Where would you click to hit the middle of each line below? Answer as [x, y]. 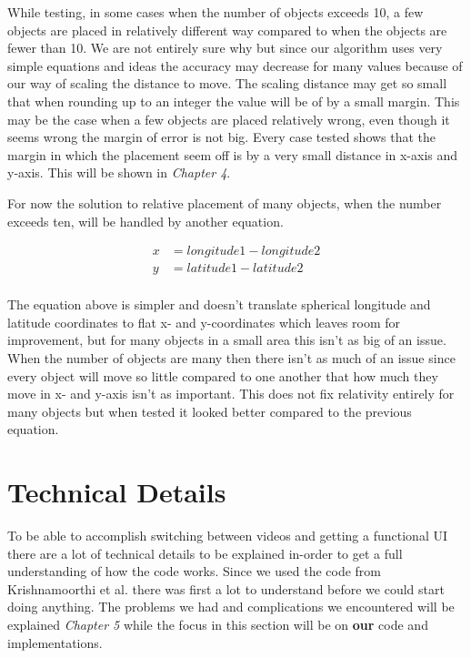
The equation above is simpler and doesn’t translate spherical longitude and [219, 304]
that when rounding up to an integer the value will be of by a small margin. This [234, 101]
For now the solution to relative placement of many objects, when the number [225, 202]
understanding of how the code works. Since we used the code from [194, 571]
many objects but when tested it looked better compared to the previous [210, 411]
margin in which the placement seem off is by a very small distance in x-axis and [233, 154]
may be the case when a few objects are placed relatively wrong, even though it [229, 119]
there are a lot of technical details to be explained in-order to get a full [205, 553]
